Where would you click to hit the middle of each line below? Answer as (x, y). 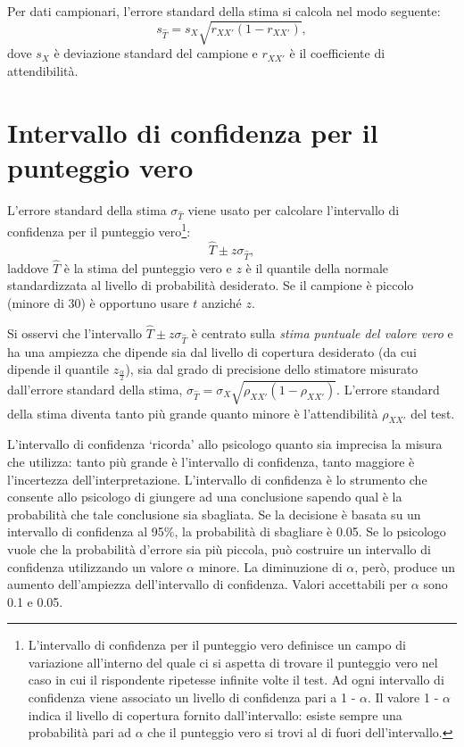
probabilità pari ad (80, 732)
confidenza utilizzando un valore (95, 566)
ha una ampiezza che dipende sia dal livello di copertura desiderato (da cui (212, 351)
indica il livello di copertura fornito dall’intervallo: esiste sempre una (215, 714)
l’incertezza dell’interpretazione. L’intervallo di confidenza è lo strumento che (217, 479)
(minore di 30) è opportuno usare (98, 303)
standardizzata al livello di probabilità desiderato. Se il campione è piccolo (211, 285)
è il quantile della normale (317, 267)
